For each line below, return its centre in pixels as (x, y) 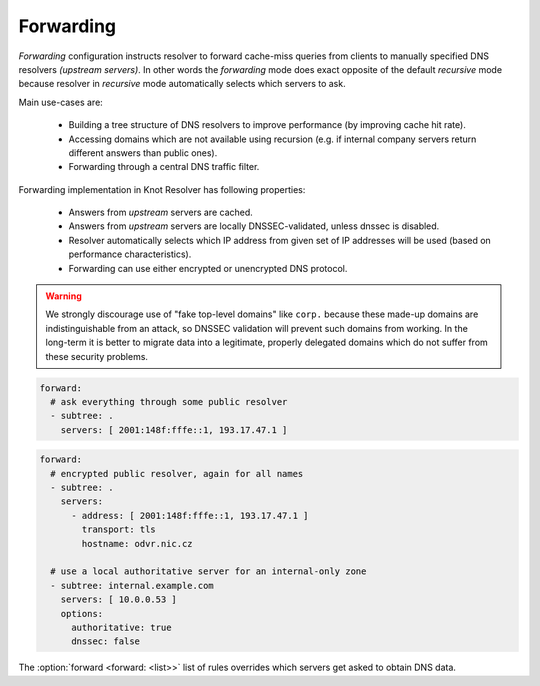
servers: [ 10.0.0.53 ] (118, 599)
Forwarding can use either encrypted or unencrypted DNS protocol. (208, 268)
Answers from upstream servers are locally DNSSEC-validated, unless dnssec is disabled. (254, 226)
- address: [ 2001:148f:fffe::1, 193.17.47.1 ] (190, 515)
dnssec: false (105, 641)
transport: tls (119, 529)
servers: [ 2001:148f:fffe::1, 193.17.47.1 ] (174, 429)
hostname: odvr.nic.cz (137, 543)
